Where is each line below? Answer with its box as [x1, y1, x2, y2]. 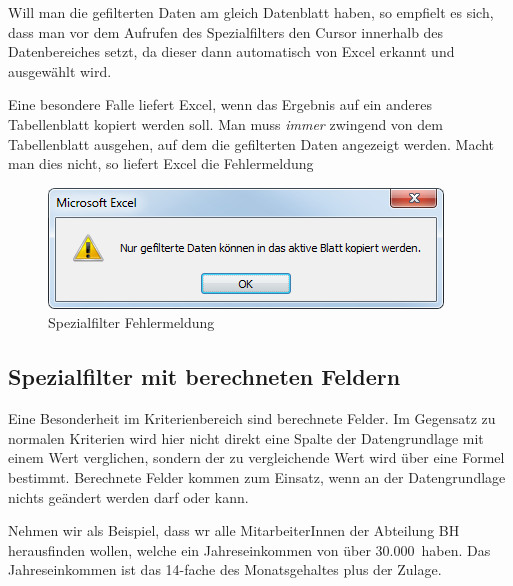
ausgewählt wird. [8, 60, 112, 81]
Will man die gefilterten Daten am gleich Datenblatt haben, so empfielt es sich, [8, 2, 494, 22]
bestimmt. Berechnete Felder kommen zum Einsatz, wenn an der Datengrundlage [8, 466, 506, 487]
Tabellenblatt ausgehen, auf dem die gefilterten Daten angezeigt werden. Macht [8, 133, 495, 154]
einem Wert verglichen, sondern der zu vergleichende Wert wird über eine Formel [8, 447, 505, 468]
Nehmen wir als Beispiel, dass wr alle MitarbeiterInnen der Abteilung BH [8, 520, 460, 541]
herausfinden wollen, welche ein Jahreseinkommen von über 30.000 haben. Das [8, 539, 491, 560]
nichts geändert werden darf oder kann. [8, 486, 249, 507]
